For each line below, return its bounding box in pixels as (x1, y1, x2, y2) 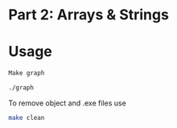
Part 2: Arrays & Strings (8, 6, 169, 24)
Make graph (8, 69, 45, 77)
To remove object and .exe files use (8, 98, 126, 108)
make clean (8, 114, 45, 122)
